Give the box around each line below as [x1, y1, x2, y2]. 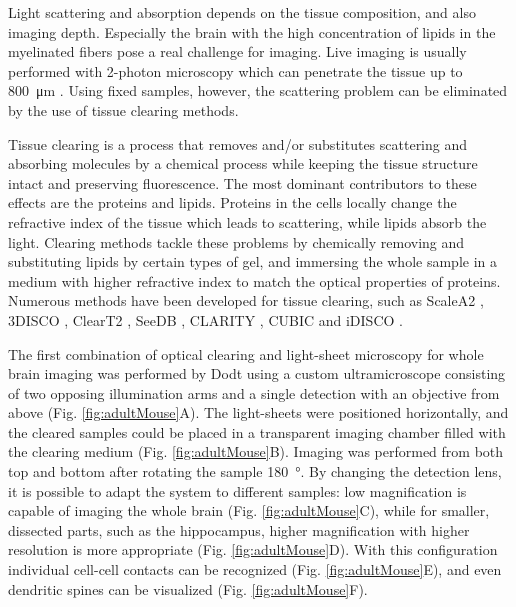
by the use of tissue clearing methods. [8, 99, 239, 120]
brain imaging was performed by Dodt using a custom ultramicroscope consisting [8, 363, 506, 384]
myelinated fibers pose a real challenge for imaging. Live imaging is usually [8, 41, 467, 62]
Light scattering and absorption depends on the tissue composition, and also [8, 2, 476, 22]
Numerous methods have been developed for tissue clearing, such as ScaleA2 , [8, 290, 484, 311]
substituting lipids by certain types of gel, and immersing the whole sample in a [8, 251, 497, 272]
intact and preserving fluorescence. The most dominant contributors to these [8, 172, 477, 193]
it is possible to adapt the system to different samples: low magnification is [8, 480, 467, 501]
